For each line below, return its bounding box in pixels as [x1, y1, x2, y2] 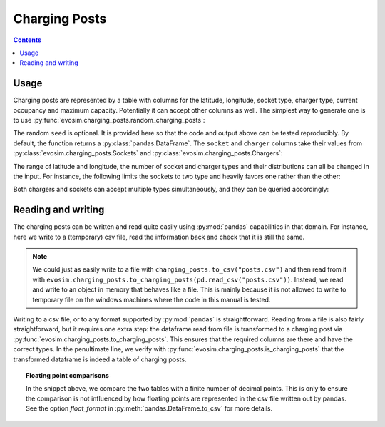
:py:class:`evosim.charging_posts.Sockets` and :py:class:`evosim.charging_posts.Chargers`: [13, 149, 283, 158]
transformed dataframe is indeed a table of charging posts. [13, 355, 187, 364]
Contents [13, 36, 42, 44]
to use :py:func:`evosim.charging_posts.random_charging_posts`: [13, 116, 205, 125]
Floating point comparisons [26, 371, 110, 379]
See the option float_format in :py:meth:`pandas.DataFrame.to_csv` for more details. [26, 404, 273, 413]
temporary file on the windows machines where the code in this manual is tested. [32, 295, 271, 304]
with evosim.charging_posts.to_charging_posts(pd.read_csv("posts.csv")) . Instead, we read [32, 275, 344, 284]
